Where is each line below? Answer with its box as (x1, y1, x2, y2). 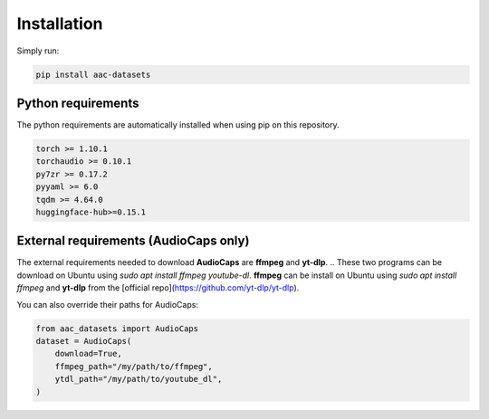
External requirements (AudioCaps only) (16, 233, 250, 249)
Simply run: (16, 45, 60, 56)
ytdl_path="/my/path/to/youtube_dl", (54, 374, 223, 385)
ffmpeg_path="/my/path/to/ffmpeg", (54, 361, 213, 371)
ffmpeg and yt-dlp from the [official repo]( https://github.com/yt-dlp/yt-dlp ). (16, 282, 300, 293)
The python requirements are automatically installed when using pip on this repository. (16, 119, 340, 130)
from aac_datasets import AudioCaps (35, 323, 199, 334)
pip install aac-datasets (35, 69, 151, 80)
